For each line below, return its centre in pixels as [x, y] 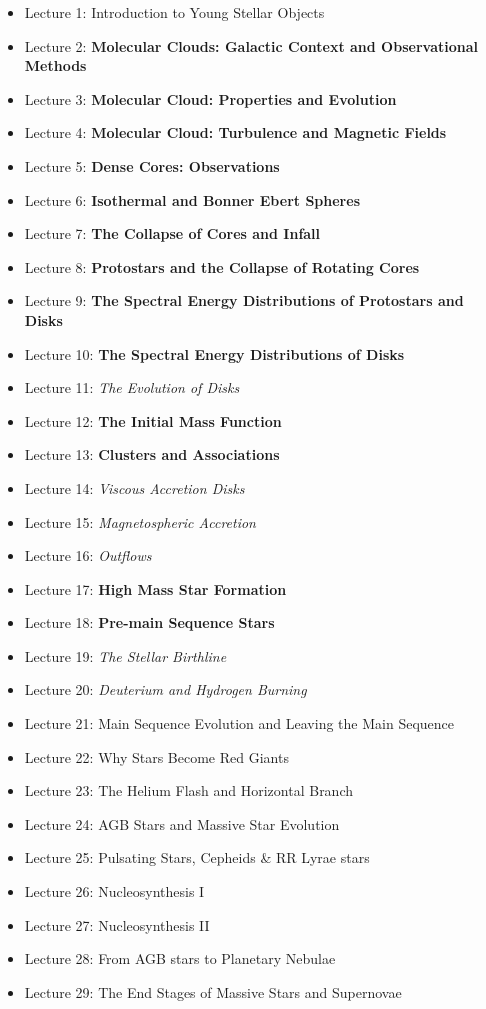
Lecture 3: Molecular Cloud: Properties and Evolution [210, 98]
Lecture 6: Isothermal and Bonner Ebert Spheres [192, 199]
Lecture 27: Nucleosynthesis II [117, 924]
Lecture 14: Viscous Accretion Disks [134, 487]
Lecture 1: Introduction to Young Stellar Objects [174, 12]
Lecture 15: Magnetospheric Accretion [140, 521]
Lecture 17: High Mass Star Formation [155, 588]
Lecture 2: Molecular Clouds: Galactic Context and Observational [251, 45]
